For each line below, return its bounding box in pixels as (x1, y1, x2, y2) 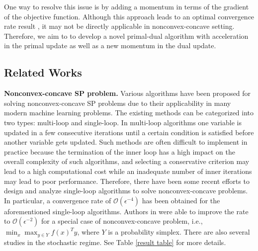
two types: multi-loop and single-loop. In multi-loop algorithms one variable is (4, 117, 242, 127)
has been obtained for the (142, 195, 220, 205)
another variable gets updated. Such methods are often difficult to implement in (4, 137, 248, 147)
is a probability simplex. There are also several (108, 227, 250, 237)
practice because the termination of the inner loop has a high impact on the (4, 146, 235, 157)
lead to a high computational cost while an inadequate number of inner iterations (4, 166, 252, 176)
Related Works (4, 65, 82, 80)
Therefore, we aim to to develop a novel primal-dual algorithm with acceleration (4, 30, 249, 41)
